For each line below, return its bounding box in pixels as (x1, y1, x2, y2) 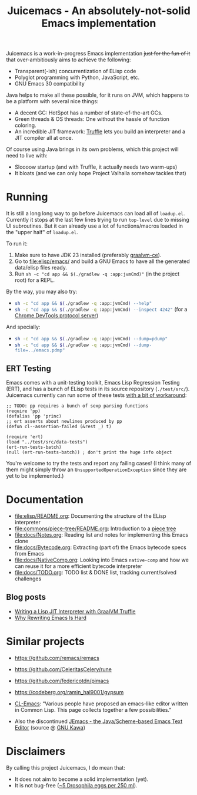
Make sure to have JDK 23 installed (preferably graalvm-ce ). (14, 252, 162, 259)
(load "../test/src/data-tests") (6, 439, 88, 445)
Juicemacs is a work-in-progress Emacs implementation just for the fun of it (6, 50, 191, 57)
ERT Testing (6, 363, 51, 373)
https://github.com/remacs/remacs (14, 654, 100, 661)
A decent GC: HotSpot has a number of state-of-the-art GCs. (14, 109, 163, 116)
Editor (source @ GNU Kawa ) (14, 724, 86, 731)
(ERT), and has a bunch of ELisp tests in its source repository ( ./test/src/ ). (6, 385, 190, 392)
